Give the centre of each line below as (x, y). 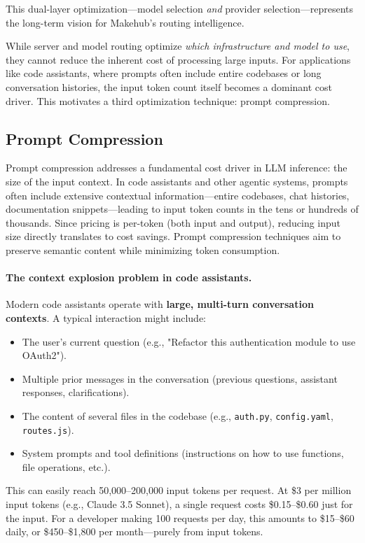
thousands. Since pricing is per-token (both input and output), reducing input (173, 222)
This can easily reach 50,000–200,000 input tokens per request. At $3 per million (179, 490)
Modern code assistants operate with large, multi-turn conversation (160, 304)
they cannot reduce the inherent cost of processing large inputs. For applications (178, 59)
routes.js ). (48, 429)
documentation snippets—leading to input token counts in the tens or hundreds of (182, 209)
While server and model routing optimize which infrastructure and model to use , (178, 46)
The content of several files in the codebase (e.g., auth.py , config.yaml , (178, 415)
